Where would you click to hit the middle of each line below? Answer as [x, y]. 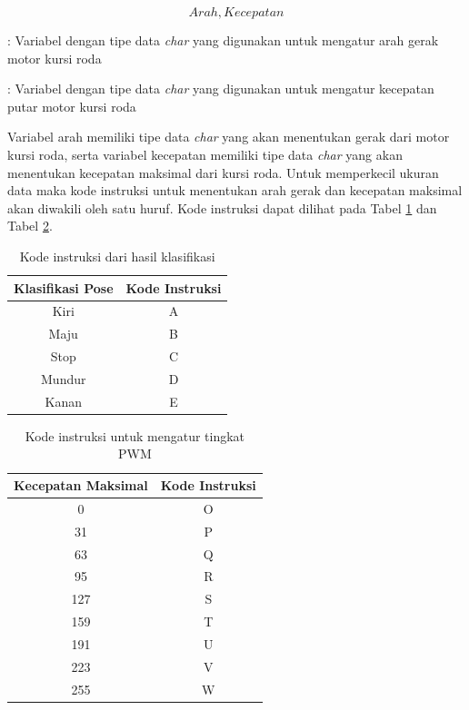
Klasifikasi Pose [64, 287]
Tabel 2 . [30, 226]
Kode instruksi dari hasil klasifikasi [117, 256]
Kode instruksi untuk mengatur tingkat [135, 435]
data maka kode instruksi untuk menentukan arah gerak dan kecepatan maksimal [235, 190]
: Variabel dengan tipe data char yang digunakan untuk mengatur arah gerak [223, 40]
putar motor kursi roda [72, 106]
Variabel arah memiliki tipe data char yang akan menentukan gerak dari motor [229, 137]
